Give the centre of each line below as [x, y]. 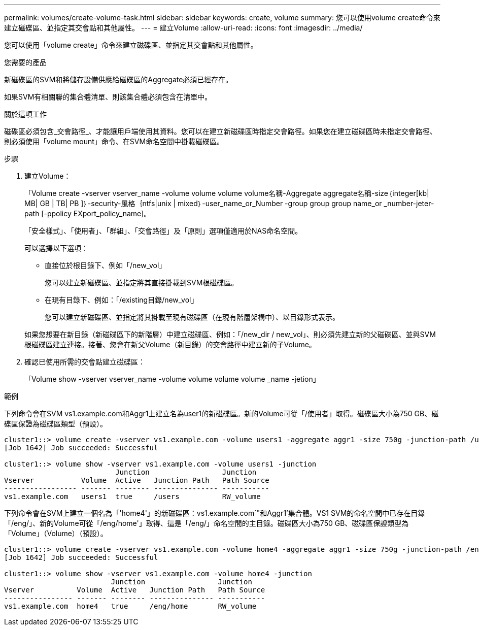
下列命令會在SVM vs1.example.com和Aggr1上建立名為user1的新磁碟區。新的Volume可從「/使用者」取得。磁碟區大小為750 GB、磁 [221, 413]
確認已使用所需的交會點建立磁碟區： [85, 362]
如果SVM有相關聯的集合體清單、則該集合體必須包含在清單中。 [108, 97]
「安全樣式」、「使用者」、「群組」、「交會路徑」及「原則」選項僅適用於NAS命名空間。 [163, 231]
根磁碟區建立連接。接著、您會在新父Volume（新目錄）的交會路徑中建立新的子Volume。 [170, 344]
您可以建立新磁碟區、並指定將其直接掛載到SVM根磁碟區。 [142, 283]
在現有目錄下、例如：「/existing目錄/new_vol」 [122, 300]
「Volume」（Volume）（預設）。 [56, 533]
